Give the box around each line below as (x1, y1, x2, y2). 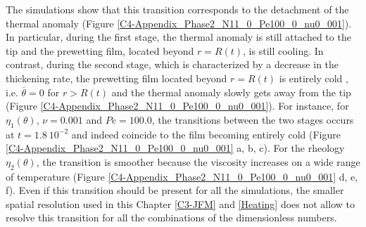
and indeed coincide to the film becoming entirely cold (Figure (71, 127, 341, 141)
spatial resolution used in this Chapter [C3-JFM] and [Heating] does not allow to (6, 196, 355, 211)
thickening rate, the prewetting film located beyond (6, 70, 227, 85)
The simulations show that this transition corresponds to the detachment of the (6, 2, 349, 16)
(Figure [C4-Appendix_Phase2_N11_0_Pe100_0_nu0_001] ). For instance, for (6, 98, 349, 113)
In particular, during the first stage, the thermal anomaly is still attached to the (6, 30, 351, 44)
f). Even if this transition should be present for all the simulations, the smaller (6, 183, 344, 197)
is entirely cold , (279, 70, 348, 85)
